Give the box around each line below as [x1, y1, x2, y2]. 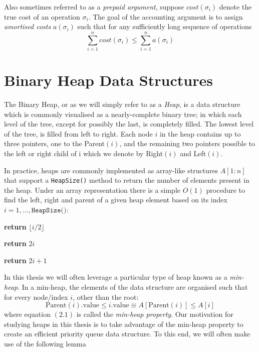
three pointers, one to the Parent [4, 138, 105, 149]
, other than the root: [73, 291, 139, 302]
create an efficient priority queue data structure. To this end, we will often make [4, 328, 250, 339]
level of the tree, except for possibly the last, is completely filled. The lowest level [4, 119, 254, 129]
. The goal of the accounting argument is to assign [88, 11, 243, 22]
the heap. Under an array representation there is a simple [4, 184, 181, 195]
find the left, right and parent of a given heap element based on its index [4, 194, 227, 205]
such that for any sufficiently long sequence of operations [77, 21, 252, 32]
